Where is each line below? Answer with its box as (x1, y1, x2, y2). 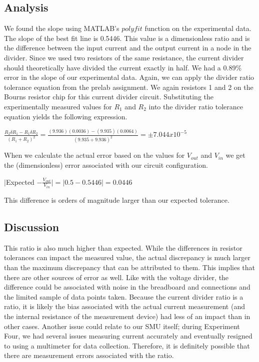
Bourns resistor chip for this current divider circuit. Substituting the (4, 91, 214, 102)
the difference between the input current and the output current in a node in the (4, 42, 251, 53)
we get (225, 150, 245, 160)
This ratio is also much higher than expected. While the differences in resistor (4, 242, 242, 253)
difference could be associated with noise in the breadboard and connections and (4, 282, 250, 292)
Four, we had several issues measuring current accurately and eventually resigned (4, 331, 252, 341)
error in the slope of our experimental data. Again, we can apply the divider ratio (4, 72, 254, 82)
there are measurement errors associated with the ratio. (4, 350, 174, 361)
